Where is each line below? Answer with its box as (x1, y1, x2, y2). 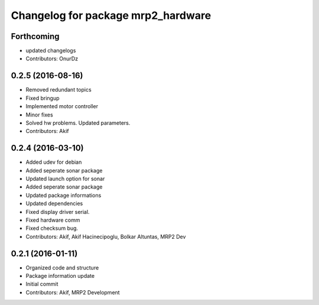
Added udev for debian (25, 158, 82, 166)
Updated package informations (25, 192, 102, 199)
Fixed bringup (25, 95, 60, 102)
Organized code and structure (25, 264, 99, 271)
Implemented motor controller (25, 103, 99, 110)
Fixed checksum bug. (25, 225, 79, 232)
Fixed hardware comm (25, 216, 80, 223)
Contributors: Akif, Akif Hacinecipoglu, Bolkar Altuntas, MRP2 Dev (25, 233, 186, 240)
